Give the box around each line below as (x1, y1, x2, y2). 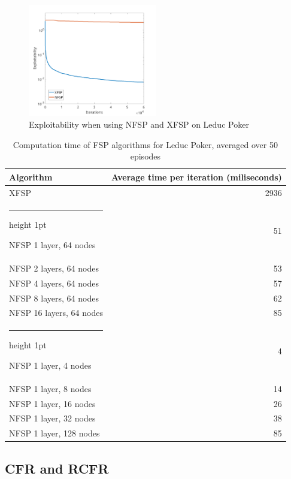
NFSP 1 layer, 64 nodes (9, 239, 96, 251)
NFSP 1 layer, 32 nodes (9, 412, 96, 424)
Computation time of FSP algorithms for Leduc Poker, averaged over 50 (13, 138, 278, 150)
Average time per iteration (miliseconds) (111, 170, 282, 183)
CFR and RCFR (5, 459, 109, 477)
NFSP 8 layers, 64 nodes (9, 291, 99, 304)
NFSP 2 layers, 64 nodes (9, 261, 99, 274)
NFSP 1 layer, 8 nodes (9, 382, 92, 394)
